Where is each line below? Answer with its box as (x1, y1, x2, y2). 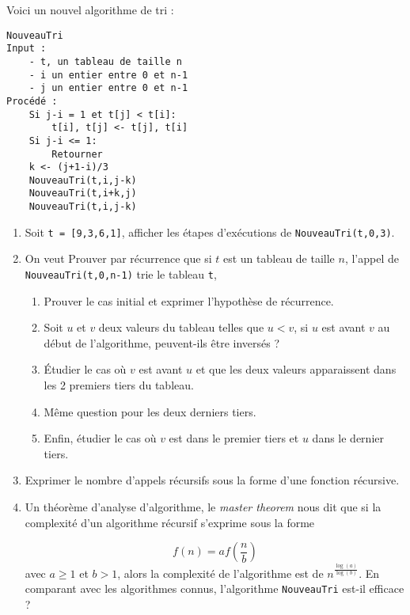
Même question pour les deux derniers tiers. (44, 403, 256, 419)
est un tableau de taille (222, 250, 335, 267)
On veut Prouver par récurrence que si (25, 250, 212, 267)
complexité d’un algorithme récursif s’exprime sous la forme (25, 514, 315, 530)
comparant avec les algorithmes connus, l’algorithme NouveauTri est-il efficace (25, 580, 404, 597)
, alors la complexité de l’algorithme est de (117, 564, 324, 581)
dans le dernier (312, 430, 384, 446)
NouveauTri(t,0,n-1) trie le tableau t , (25, 266, 217, 283)
